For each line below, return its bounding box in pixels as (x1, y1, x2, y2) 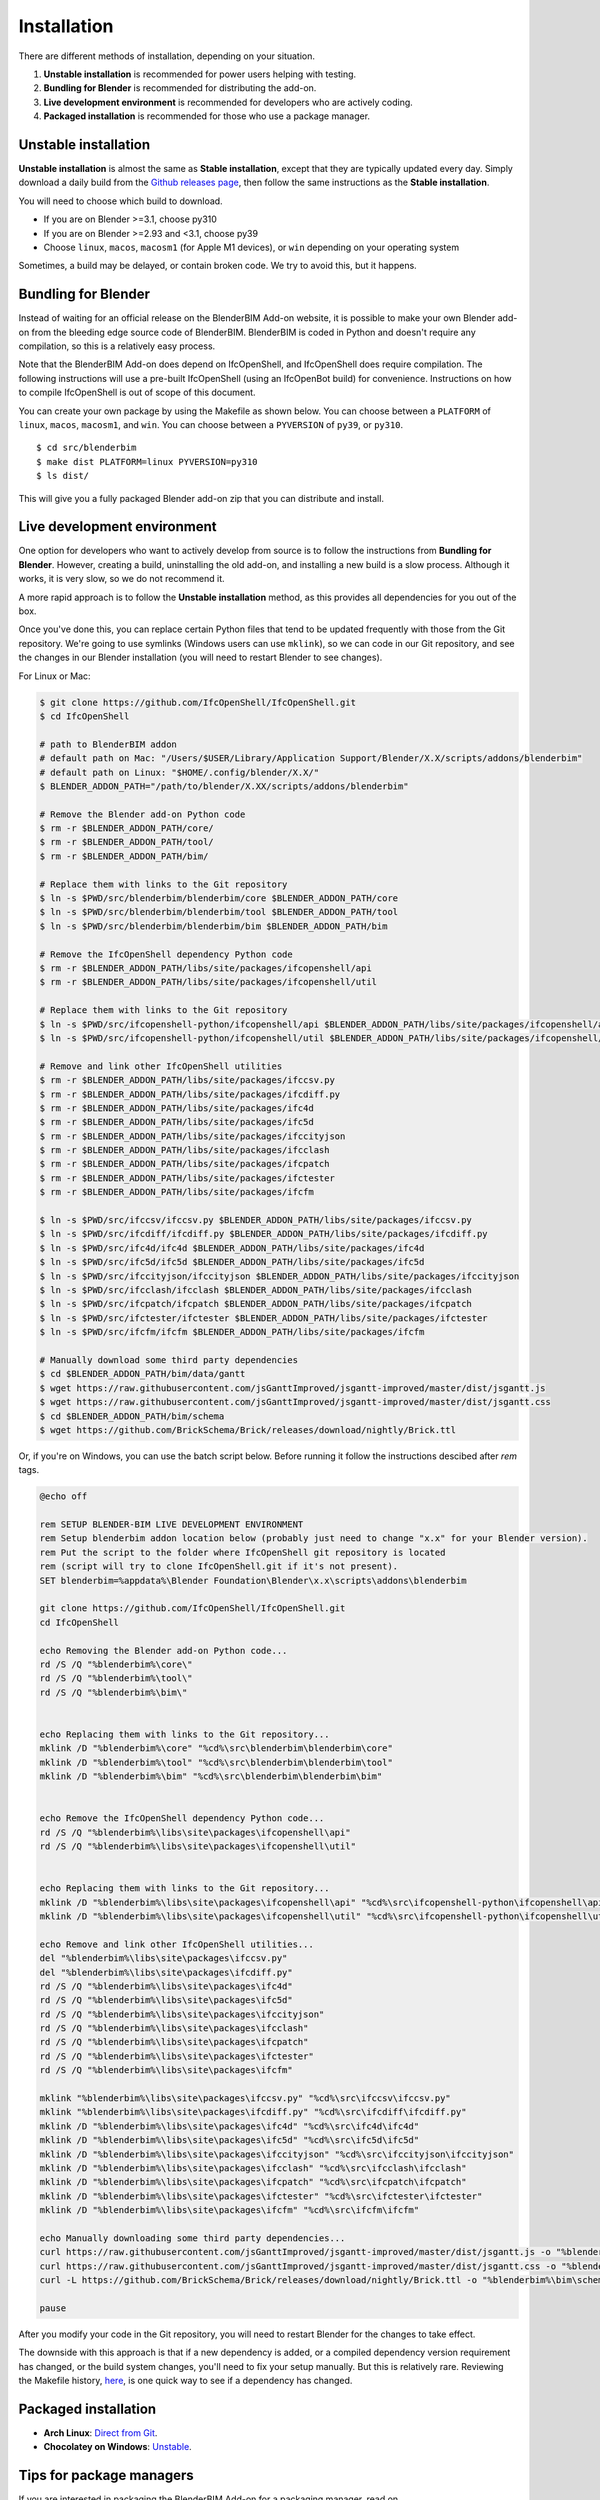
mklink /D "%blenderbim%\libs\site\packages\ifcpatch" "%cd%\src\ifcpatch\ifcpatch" (39, 2176, 467, 2188)
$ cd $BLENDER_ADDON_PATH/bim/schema (39, 1410, 225, 1422)
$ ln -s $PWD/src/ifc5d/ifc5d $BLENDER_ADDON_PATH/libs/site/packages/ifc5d (39, 1256, 425, 1268)
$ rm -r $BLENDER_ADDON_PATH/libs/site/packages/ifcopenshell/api (39, 963, 372, 974)
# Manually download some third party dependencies (39, 1354, 299, 1365)
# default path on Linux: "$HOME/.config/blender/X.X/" (39, 766, 320, 778)
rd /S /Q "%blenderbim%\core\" (39, 1658, 194, 1670)
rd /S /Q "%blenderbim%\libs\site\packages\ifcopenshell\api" (39, 1826, 351, 1838)
